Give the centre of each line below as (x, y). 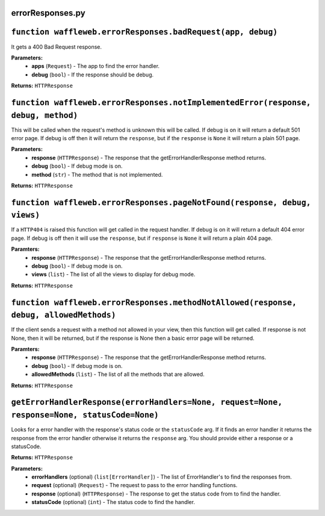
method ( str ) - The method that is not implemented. (97, 174)
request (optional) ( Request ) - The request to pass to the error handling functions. (135, 485)
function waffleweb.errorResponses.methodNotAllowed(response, (154, 303)
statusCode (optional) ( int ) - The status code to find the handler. (113, 502)
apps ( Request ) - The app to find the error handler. (95, 66)
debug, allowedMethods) (64, 315)
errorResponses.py (48, 13)
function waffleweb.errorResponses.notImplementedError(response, (161, 103)
